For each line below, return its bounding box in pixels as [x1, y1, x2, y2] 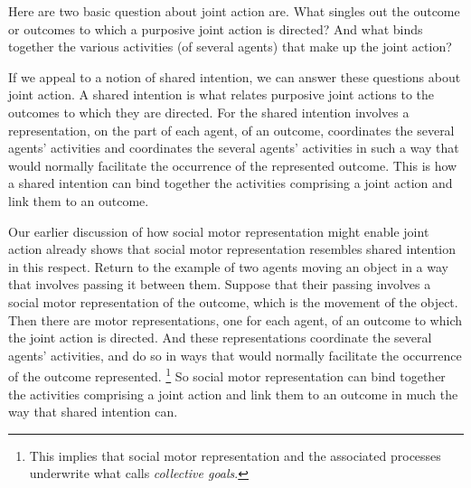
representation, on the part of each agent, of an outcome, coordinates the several [8, 120, 455, 139]
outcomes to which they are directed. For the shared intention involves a [8, 102, 410, 121]
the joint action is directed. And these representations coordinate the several [8, 328, 432, 347]
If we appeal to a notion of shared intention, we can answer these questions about [8, 67, 461, 86]
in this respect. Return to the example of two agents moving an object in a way [8, 257, 448, 276]
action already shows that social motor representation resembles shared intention [8, 239, 457, 258]
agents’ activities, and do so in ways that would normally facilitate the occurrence [8, 345, 462, 364]
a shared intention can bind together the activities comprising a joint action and [8, 174, 453, 192]
